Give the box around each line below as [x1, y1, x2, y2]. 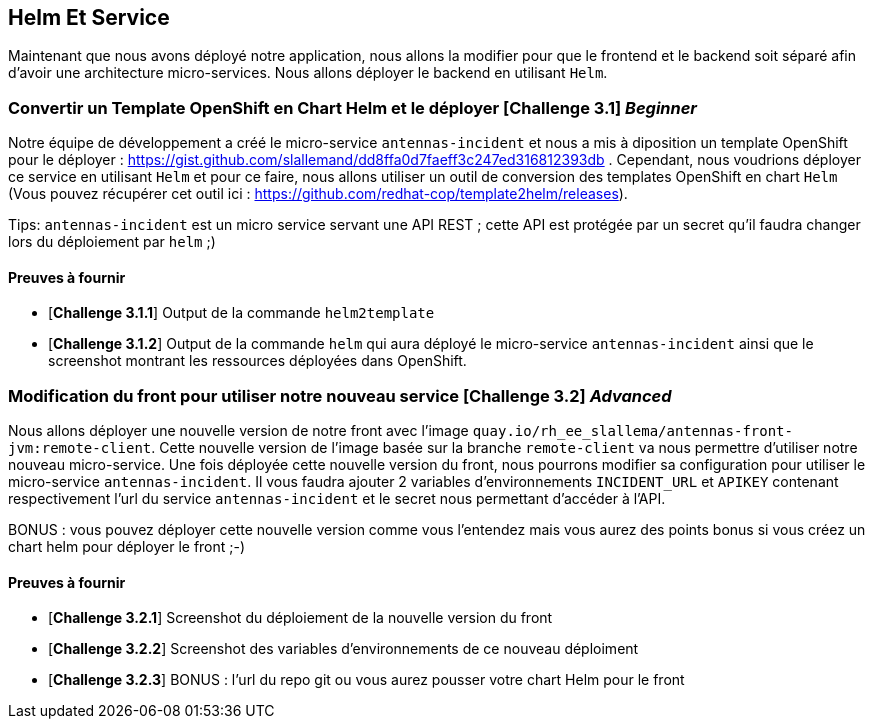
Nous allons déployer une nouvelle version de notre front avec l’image [8, 422, 469, 440]
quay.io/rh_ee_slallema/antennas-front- [472, 423, 793, 440]
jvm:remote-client [8, 440, 152, 457]
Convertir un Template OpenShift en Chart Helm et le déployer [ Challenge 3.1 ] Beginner [8, 97, 698, 118]
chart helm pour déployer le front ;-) [8, 538, 246, 556]
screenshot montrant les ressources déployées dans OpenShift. [48, 352, 467, 370]
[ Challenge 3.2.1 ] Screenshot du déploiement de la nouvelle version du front [48, 609, 553, 627]
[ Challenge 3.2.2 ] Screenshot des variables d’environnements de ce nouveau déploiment [48, 640, 639, 658]
